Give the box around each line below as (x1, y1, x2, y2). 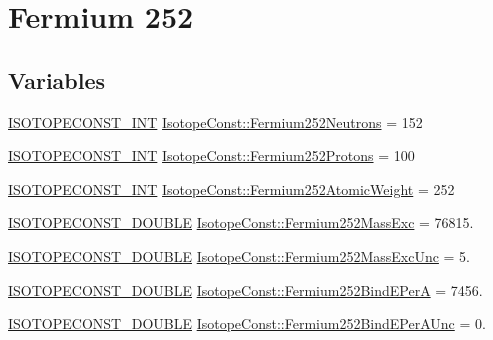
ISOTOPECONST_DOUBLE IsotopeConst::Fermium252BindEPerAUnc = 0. (8, 313, 486, 334)
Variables (8, 64, 106, 95)
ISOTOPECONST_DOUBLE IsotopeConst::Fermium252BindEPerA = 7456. (8, 279, 483, 300)
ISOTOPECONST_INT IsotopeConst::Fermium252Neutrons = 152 (8, 111, 423, 132)
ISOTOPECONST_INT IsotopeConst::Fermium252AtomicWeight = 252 (8, 178, 455, 199)
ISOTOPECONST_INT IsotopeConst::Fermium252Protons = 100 (8, 145, 415, 166)
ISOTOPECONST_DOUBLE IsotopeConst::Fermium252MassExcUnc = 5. (8, 245, 471, 266)
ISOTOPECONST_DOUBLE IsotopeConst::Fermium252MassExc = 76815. (8, 212, 474, 233)
